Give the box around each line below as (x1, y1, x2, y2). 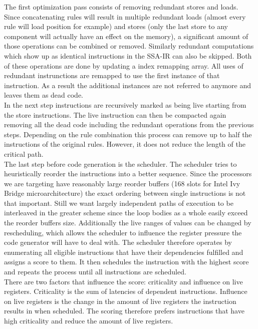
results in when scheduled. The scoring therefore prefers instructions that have (4, 305, 244, 316)
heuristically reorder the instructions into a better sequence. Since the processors (4, 168, 252, 179)
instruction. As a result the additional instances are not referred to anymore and (4, 80, 251, 90)
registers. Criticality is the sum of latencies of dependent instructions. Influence (4, 286, 247, 296)
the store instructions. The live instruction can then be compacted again (4, 109, 226, 120)
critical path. (4, 148, 44, 159)
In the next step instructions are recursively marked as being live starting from (4, 99, 246, 110)
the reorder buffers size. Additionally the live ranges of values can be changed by (4, 217, 251, 228)
